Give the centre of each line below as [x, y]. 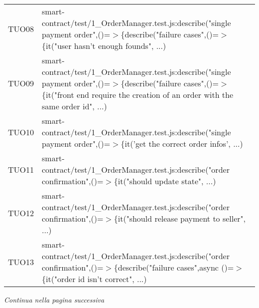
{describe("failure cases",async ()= [174, 267]
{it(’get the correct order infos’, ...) [182, 144]
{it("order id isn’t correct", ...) [94, 279]
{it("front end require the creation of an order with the [138, 95]
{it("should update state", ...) [165, 181]
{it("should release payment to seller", [180, 218]
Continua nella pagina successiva [54, 300]
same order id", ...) [74, 106]
